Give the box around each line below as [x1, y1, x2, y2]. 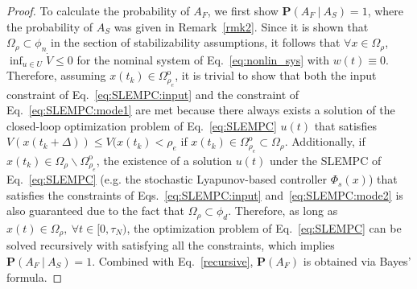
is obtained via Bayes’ [303, 252, 411, 269]
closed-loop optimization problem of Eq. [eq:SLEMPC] [6, 117, 277, 134]
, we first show [207, 2, 279, 19]
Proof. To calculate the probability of [6, 2, 190, 19]
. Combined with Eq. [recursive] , [92, 252, 254, 269]
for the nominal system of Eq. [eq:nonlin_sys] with [76, 51, 330, 68]
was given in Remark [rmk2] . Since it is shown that [114, 18, 369, 35]
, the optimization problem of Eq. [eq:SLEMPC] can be [126, 219, 402, 236]
